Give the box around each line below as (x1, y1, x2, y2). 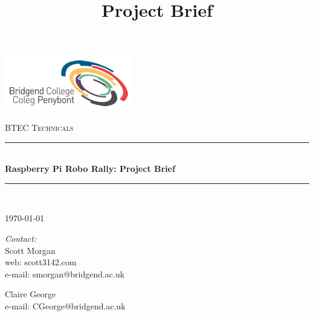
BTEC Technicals (5, 121, 74, 133)
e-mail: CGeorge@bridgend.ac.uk (5, 299, 126, 312)
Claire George (5, 288, 56, 300)
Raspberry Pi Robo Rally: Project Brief (5, 162, 176, 175)
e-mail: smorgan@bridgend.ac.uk (5, 267, 125, 280)
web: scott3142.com (5, 256, 77, 268)
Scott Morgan (5, 244, 56, 256)
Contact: (5, 232, 37, 244)
